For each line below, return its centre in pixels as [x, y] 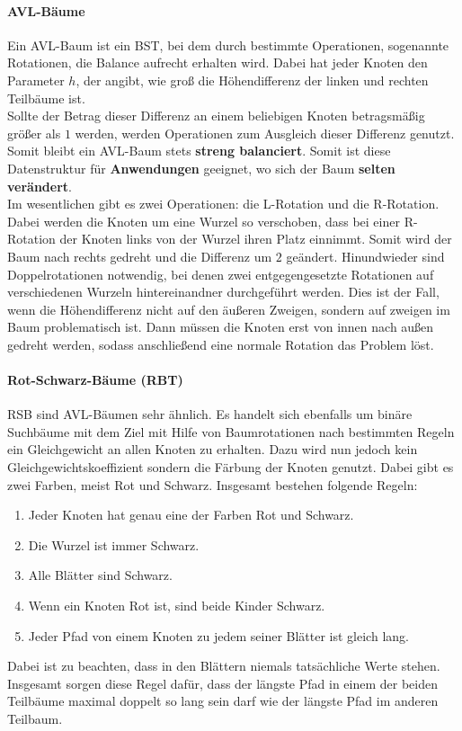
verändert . [40, 186]
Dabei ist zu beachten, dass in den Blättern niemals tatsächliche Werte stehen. [224, 666]
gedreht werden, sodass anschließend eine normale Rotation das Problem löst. [221, 344]
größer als [34, 133]
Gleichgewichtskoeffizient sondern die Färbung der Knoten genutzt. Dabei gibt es [231, 467]
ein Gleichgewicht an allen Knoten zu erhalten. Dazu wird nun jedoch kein [213, 449]
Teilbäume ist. [46, 98]
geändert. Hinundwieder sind [365, 256]
